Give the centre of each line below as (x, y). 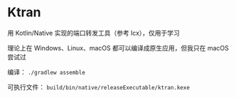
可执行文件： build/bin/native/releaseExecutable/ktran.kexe (99, 87)
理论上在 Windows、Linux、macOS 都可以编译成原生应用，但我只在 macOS (118, 48)
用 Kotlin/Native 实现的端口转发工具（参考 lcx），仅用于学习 (93, 33)
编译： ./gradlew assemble (46, 72)
